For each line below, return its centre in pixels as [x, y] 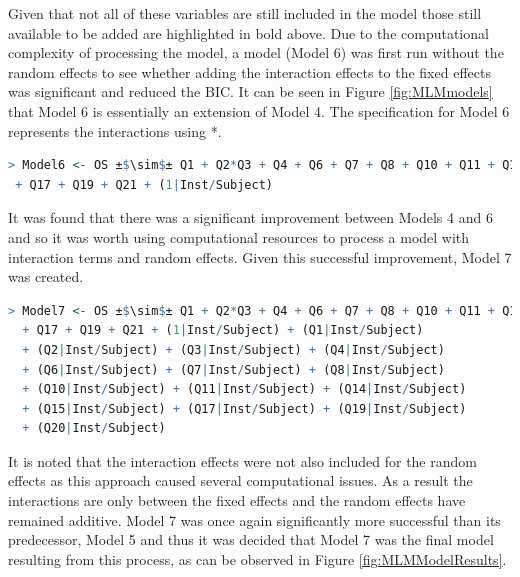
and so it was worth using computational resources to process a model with [239, 236]
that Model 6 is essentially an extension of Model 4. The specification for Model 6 [259, 110]
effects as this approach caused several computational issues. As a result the [240, 480]
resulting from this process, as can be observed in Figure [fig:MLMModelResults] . [257, 558]
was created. [46, 276]
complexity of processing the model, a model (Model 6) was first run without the [256, 52]
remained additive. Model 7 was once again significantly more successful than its [254, 519]
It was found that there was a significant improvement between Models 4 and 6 [250, 217]
